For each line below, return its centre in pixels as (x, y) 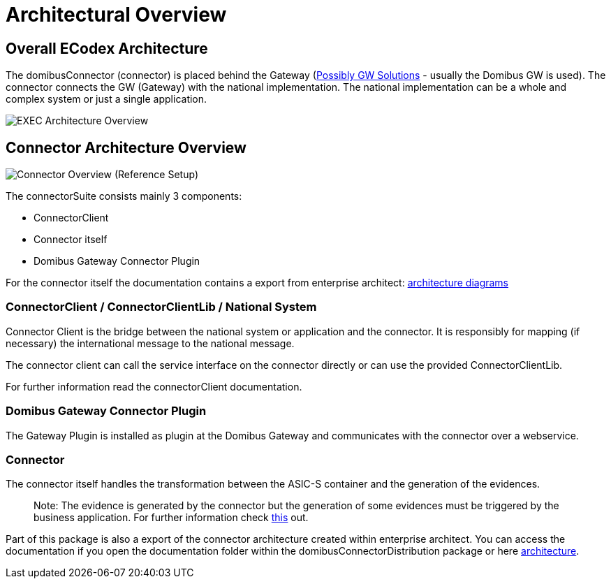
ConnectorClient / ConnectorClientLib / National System (161, 307)
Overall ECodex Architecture (107, 48)
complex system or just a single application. (106, 99)
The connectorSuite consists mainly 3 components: (124, 196)
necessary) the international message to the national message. (150, 343)
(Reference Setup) (156, 175)
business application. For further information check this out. (171, 518)
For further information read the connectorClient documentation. (154, 386)
